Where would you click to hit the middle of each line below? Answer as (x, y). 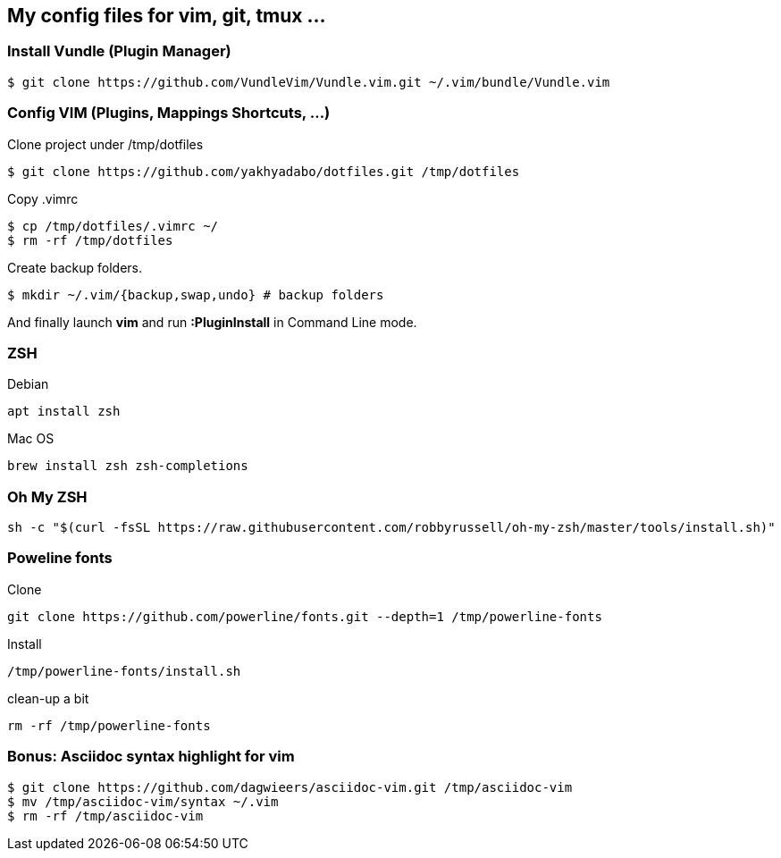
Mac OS (31, 439)
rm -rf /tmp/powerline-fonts (109, 725)
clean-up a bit (48, 698)
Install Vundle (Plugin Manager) (119, 51)
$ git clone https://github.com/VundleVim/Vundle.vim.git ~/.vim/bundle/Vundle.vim (309, 82)
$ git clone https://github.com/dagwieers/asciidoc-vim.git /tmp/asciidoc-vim (290, 787)
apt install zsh (64, 412)
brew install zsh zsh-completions (128, 466)
